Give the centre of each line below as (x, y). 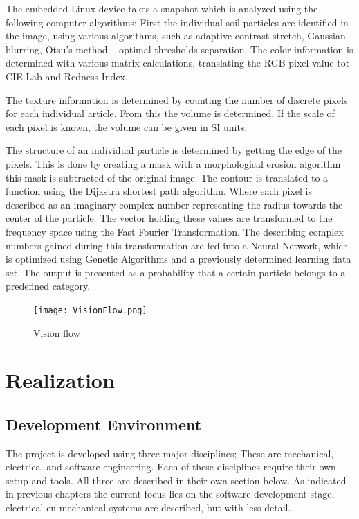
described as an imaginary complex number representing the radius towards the (174, 204)
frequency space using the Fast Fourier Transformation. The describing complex (175, 231)
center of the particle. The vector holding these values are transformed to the (169, 218)
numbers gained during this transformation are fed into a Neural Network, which (177, 245)
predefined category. (48, 286)
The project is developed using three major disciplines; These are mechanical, (170, 453)
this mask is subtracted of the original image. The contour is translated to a (167, 177)
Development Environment (104, 424)
